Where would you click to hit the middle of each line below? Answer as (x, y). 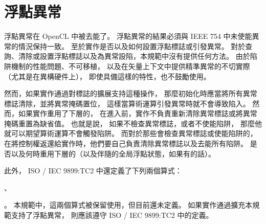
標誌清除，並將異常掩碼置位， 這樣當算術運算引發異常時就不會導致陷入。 (127, 103)
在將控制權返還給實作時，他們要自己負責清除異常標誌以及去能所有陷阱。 (126, 143)
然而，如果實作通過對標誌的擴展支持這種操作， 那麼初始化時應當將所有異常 (131, 93)
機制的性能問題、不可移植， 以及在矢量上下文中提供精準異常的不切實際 (130, 66)
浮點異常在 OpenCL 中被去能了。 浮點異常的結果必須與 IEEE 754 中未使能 (128, 36)
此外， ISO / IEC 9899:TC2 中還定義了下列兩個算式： (93, 171)
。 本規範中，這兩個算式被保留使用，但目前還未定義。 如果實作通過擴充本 (128, 205)
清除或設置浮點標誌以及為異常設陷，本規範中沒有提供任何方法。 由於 (134, 56)
